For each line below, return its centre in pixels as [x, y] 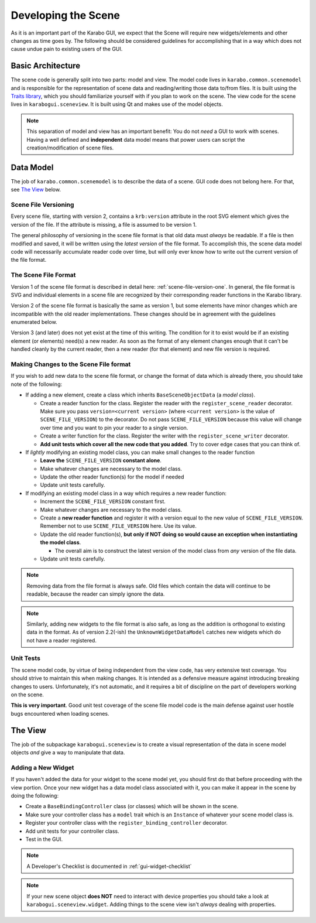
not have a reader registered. [61, 640]
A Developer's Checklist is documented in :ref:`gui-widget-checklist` [109, 866]
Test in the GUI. [44, 839]
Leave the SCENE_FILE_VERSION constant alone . [101, 460]
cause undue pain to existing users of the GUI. [67, 49]
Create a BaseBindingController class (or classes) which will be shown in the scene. [132, 806]
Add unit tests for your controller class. [72, 831]
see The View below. [36, 190]
